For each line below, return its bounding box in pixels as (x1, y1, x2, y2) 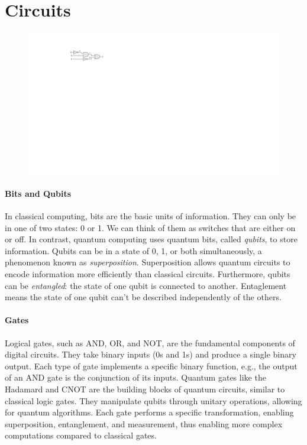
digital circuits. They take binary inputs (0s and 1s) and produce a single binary (5, 348, 296, 360)
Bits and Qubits (5, 187, 72, 199)
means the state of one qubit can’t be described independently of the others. (5, 291, 282, 303)
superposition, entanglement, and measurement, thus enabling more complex (5, 417, 283, 430)
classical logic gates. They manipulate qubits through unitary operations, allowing (5, 394, 302, 407)
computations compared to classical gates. (5, 429, 157, 441)
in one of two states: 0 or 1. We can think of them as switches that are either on (5, 221, 296, 233)
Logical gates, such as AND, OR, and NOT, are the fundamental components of (5, 336, 295, 349)
